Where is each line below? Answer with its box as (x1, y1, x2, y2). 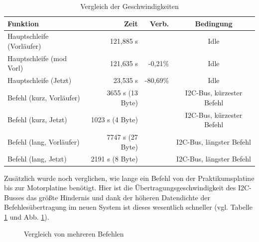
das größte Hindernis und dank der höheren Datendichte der (26, 192, 210, 202)
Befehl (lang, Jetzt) (7, 154, 67, 164)
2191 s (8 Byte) (91, 154, 138, 164)
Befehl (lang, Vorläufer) (7, 136, 80, 147)
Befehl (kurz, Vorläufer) (7, 92, 80, 102)
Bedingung (195, 18, 233, 28)
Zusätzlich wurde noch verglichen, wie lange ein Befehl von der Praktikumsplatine (4, 172, 255, 183)
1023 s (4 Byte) (91, 114, 138, 125)
